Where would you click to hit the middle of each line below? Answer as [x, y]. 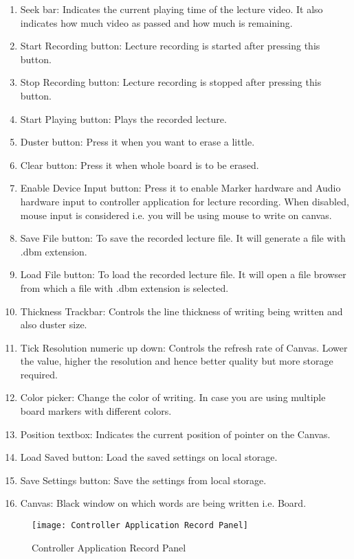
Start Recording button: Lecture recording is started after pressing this [170, 46]
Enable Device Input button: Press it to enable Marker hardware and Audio [180, 188]
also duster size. [54, 324]
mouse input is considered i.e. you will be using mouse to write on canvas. [176, 215]
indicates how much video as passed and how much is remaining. [156, 22]
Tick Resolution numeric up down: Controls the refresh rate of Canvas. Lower [184, 347]
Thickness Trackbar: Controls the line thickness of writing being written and [181, 311]
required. [39, 374]
